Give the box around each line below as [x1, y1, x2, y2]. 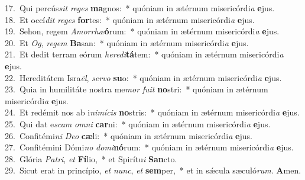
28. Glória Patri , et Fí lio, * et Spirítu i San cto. [5, 152, 177, 165]
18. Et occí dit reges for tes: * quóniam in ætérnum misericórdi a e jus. [5, 13, 255, 25]
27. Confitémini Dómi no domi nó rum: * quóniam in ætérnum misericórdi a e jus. [5, 141, 294, 153]
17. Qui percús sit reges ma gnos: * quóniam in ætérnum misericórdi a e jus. [5, 2, 275, 14]
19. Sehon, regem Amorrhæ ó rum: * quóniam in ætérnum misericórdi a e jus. [5, 25, 280, 37]
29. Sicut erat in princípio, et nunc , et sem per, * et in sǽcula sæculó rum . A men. [5, 164, 301, 176]
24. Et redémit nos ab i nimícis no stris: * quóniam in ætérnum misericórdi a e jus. [5, 106, 300, 118]
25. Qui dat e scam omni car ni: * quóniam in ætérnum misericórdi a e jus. [5, 117, 271, 130]
